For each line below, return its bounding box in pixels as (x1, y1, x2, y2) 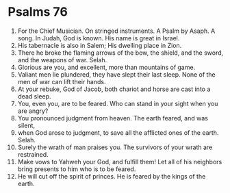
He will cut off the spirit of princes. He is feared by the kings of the (17, 172, 206, 180)
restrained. (17, 150, 49, 158)
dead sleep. (17, 92, 51, 100)
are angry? (17, 107, 49, 115)
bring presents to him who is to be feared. (17, 165, 136, 173)
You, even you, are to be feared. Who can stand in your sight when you (17, 99, 218, 107)
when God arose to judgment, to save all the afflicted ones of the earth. (17, 128, 219, 137)
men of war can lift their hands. (17, 77, 106, 86)
